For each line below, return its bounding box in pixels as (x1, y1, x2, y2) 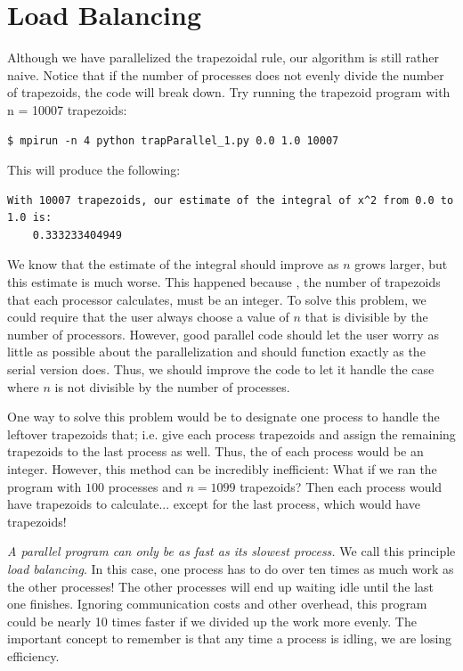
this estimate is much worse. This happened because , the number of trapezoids (7, 273, 441, 291)
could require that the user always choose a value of (7, 307, 289, 326)
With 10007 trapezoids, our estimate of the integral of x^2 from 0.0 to (7, 193, 454, 207)
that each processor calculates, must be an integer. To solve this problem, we (7, 290, 426, 308)
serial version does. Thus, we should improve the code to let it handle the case (7, 360, 435, 379)
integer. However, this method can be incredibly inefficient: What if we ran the (7, 460, 437, 478)
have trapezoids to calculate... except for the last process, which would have (7, 495, 420, 513)
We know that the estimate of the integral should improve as (7, 255, 339, 274)
